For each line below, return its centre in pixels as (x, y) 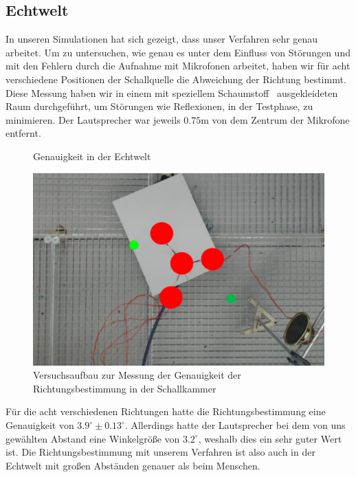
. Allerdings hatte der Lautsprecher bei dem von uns (235, 425)
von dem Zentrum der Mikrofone (281, 119)
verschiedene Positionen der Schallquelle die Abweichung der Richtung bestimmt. (176, 79)
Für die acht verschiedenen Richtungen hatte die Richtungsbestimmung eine (166, 411)
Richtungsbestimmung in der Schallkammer (125, 388)
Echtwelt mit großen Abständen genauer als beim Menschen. (133, 465)
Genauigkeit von (40, 425)
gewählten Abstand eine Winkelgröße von (93, 438)
